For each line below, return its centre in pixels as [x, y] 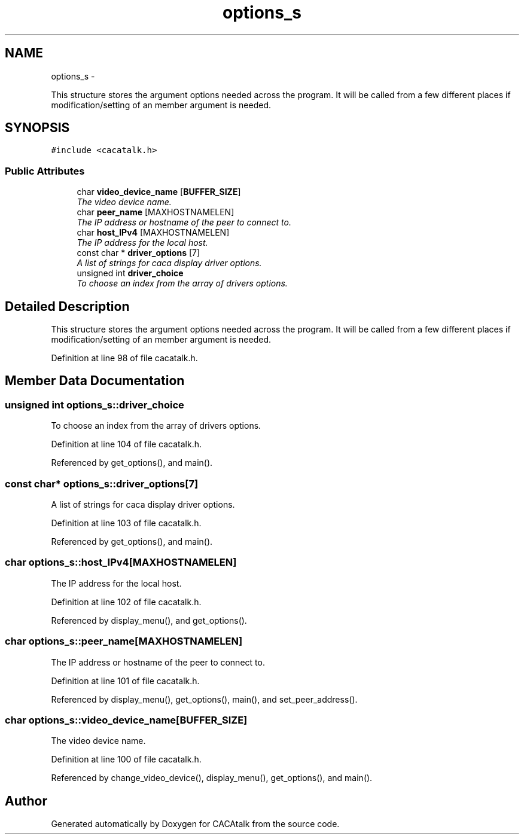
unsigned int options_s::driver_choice [95, 405]
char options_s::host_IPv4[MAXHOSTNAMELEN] [121, 562]
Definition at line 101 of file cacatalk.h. [125, 681]
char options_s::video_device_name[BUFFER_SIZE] [126, 720]
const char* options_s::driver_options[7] [102, 483]
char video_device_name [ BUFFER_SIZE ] [159, 192]
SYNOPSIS [37, 128]
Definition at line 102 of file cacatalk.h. [126, 602]
